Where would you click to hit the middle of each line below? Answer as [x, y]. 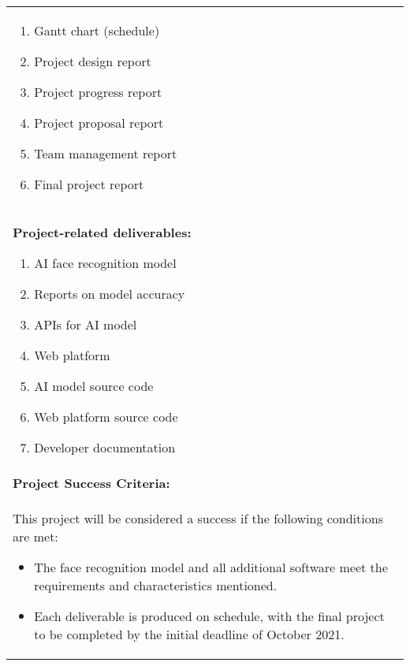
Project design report [93, 61]
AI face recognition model [105, 263]
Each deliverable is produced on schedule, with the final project [209, 616]
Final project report [89, 184]
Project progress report [98, 92]
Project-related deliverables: [102, 232]
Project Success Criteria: [91, 483]
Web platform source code [106, 417]
